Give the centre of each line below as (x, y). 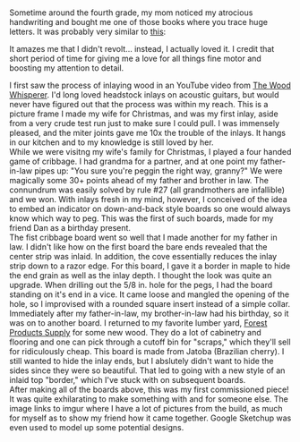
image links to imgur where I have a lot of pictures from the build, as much (146, 409)
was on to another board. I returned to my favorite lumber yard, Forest (138, 323)
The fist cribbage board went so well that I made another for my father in (143, 238)
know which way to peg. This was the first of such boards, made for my (141, 218)
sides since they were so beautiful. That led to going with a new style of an (147, 370)
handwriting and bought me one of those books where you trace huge (139, 22)
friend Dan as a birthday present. (70, 228)
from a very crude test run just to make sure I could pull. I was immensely (145, 123)
